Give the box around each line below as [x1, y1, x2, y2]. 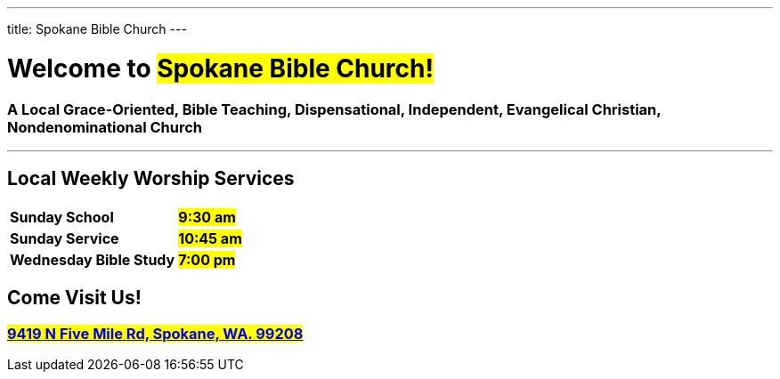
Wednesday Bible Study [10, 250, 175, 269]
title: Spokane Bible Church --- [7, 21, 187, 36]
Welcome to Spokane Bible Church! [7, 52, 434, 84]
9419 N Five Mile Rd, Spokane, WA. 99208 [7, 324, 304, 343]
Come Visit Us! [7, 286, 142, 310]
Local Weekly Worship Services [7, 167, 295, 190]
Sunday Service [10, 229, 119, 247]
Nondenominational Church [7, 117, 202, 136]
